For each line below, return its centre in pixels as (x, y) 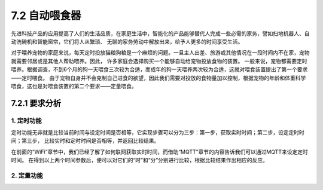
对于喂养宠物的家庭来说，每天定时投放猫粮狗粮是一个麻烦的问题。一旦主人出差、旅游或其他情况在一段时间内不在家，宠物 (160, 53)
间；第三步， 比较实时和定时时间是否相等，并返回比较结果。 (85, 141)
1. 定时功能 (26, 121)
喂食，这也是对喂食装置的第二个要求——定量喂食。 (74, 86)
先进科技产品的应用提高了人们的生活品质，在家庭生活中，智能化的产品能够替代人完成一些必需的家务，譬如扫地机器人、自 (160, 33)
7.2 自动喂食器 (46, 16)
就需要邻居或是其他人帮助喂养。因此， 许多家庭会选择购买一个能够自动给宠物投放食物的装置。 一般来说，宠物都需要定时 (159, 61)
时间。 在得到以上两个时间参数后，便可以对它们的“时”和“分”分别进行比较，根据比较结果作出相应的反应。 (140, 160)
